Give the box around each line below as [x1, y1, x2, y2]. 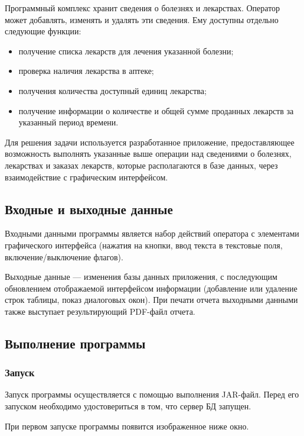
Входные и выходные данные [5, 199, 173, 218]
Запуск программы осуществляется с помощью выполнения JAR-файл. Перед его [5, 388, 299, 401]
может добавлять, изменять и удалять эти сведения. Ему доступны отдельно [5, 13, 279, 25]
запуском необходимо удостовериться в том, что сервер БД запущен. [5, 400, 251, 412]
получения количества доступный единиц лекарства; [18, 84, 207, 96]
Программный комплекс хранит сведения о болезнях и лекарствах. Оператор [5, 2, 280, 14]
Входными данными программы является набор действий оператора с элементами [5, 227, 299, 240]
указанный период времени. [18, 116, 119, 128]
